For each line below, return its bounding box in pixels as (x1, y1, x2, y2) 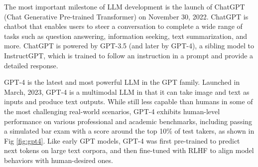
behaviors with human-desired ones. (4, 155, 113, 165)
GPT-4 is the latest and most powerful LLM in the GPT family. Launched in (4, 77, 240, 87)
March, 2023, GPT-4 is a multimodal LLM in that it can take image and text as (4, 86, 250, 97)
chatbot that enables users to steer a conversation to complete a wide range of (4, 21, 243, 31)
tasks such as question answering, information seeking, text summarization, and (4, 30, 248, 41)
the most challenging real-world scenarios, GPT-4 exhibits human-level (4, 106, 220, 116)
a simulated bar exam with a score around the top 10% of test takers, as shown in (4, 126, 255, 136)
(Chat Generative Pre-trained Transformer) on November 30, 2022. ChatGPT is (4, 11, 249, 21)
